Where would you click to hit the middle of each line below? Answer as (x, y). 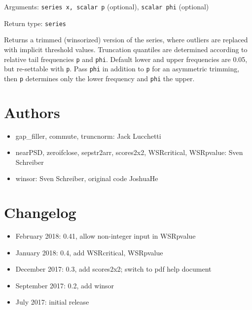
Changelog (40, 212)
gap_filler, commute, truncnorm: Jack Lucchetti (88, 136)
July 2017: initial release (52, 302)
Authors (32, 112)
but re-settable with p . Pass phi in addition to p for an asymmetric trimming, (122, 69)
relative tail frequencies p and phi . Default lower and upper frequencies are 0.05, (126, 59)
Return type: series (35, 23)
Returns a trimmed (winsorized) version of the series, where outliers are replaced (126, 40)
